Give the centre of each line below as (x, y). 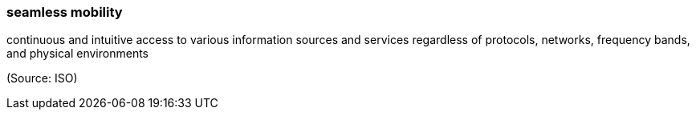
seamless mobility (65, 12)
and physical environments (77, 54)
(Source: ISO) (42, 78)
